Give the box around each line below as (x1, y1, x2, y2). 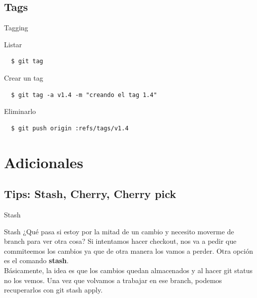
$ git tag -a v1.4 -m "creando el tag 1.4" (11, 91, 157, 99)
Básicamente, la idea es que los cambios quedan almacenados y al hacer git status (4, 265, 253, 275)
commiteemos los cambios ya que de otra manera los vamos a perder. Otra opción (4, 245, 254, 256)
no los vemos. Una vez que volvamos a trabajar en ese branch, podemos (4, 275, 222, 285)
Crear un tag (4, 72, 43, 83)
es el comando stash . (4, 255, 69, 266)
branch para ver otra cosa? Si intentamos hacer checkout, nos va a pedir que (4, 236, 237, 246)
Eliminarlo (4, 106, 36, 116)
